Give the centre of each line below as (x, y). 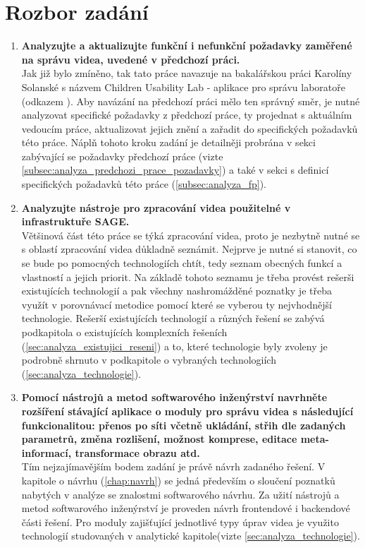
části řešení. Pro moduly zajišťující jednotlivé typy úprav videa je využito (180, 522)
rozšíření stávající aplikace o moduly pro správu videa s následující (187, 411)
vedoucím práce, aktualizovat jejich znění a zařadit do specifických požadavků (190, 128)
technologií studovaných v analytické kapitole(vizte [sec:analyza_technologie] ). (191, 536)
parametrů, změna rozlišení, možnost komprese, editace (159, 439)
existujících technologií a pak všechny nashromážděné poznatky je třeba (177, 291)
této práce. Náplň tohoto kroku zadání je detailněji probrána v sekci (168, 142)
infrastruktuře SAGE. (75, 221)
